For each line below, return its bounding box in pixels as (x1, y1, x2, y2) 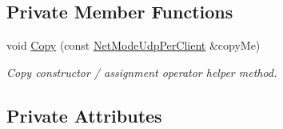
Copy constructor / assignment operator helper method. (6, 63, 277, 80)
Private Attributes (6, 103, 162, 127)
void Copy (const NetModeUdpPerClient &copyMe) (6, 37, 261, 54)
